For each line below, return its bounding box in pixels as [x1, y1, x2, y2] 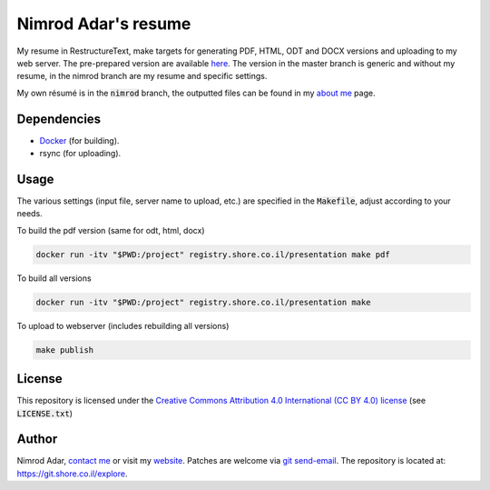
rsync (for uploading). [39, 148, 122, 159]
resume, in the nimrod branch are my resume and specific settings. [16, 71, 268, 82]
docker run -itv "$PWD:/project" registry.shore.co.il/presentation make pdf [35, 249, 390, 259]
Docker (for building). [39, 135, 120, 145]
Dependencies [16, 111, 102, 126]
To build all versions [16, 273, 92, 284]
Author [16, 432, 58, 447]
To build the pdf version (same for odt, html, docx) [16, 225, 205, 235]
